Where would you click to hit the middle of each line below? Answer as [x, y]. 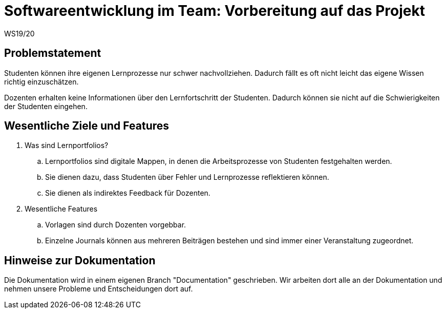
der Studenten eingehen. [46, 106]
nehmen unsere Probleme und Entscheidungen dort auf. [99, 289]
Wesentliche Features [61, 209]
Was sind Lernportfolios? [67, 145]
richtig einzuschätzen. [41, 81]
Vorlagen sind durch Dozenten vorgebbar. [116, 225]
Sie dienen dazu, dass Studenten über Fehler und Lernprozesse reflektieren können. [187, 177]
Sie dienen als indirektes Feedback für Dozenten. [128, 193]
